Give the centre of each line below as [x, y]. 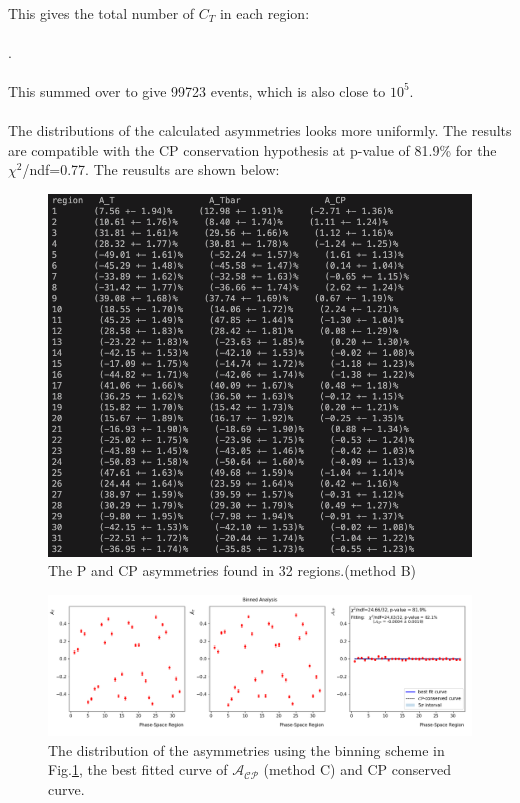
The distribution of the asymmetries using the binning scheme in [246, 749]
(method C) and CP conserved [357, 769]
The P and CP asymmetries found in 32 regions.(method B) [232, 570]
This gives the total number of [101, 12]
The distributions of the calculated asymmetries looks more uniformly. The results [260, 130]
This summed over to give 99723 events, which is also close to [197, 90]
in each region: [264, 12]
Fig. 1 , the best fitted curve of [138, 769]
